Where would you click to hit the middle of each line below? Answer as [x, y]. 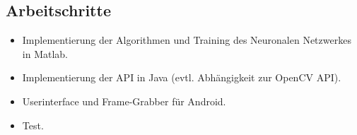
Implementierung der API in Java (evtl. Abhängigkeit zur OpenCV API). [182, 77]
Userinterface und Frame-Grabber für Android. [124, 101]
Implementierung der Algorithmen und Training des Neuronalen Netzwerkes [187, 40]
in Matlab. [45, 53]
